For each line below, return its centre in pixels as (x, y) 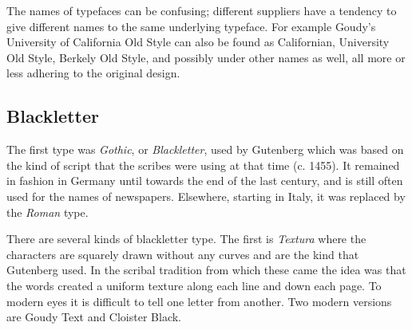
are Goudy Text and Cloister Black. (94, 317)
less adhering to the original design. (93, 73)
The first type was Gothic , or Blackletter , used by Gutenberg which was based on (205, 149)
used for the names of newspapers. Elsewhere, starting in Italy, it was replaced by (206, 196)
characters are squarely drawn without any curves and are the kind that (183, 254)
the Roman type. (48, 212)
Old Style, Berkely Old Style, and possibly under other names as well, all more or (206, 57)
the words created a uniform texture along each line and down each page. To (194, 285)
